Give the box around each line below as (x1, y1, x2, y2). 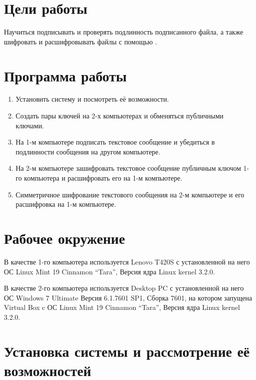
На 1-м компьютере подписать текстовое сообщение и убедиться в (15, 137, 215, 147)
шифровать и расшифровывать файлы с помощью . (4, 36, 157, 46)
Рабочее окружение (4, 228, 125, 248)
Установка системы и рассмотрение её (4, 341, 250, 361)
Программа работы (4, 65, 127, 85)
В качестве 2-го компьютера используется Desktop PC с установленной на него (4, 283, 244, 293)
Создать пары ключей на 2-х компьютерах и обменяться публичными (15, 111, 223, 121)
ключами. (15, 120, 44, 130)
